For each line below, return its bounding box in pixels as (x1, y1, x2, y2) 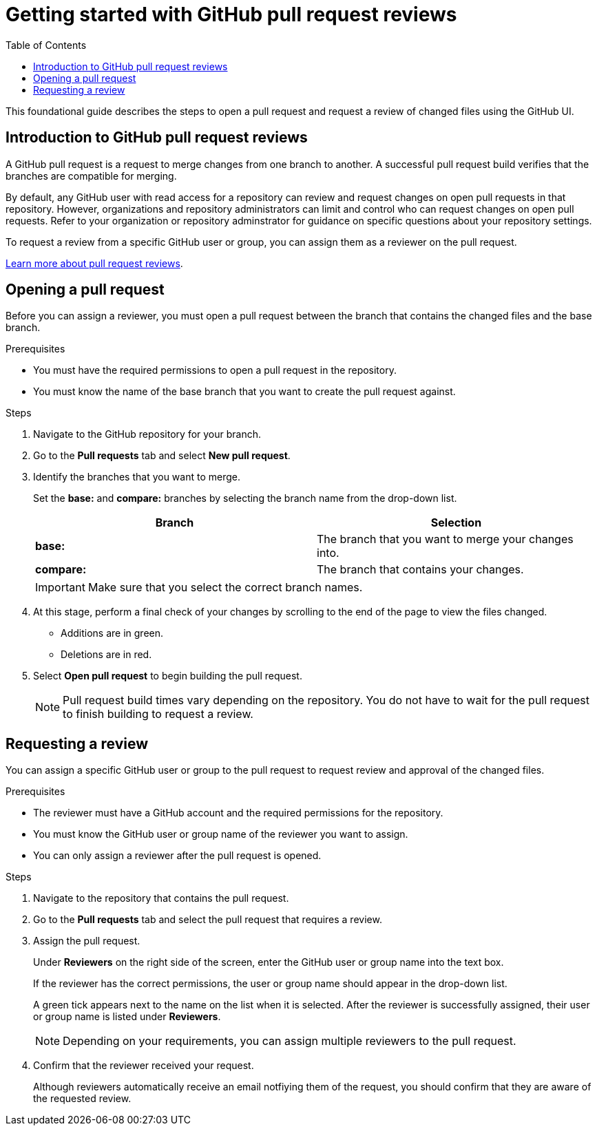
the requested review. (33, 1092, 132, 1105)
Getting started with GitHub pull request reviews (6, 3, 457, 26)
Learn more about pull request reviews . (6, 257, 183, 269)
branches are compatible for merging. (6, 169, 177, 182)
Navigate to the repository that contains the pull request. (33, 892, 289, 905)
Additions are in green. (61, 627, 164, 640)
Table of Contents (6, 39, 87, 51)
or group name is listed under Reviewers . (33, 1011, 221, 1023)
